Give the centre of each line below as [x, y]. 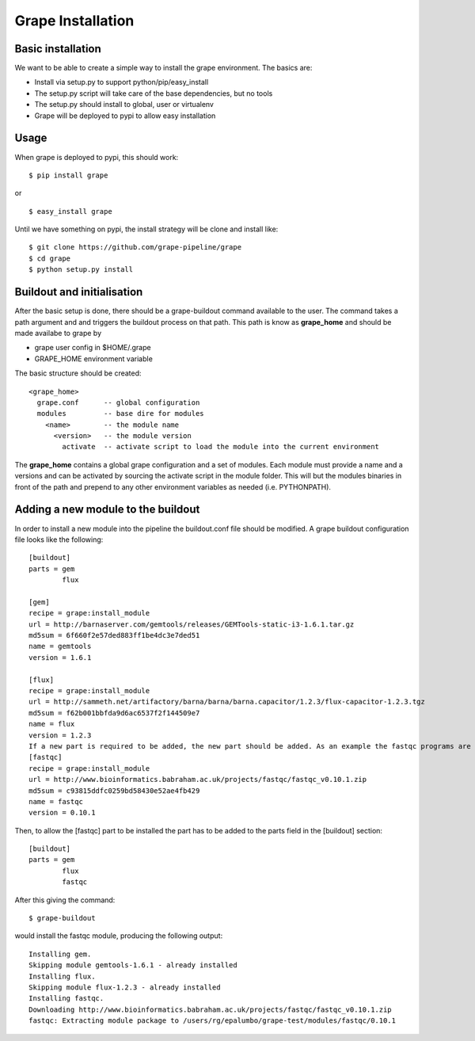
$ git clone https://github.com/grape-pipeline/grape [135, 247]
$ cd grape [50, 258]
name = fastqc [56, 801]
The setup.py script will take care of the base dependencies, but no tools [154, 93]
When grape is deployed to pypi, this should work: [97, 157]
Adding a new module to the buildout [107, 510]
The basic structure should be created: [78, 373]
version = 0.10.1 [62, 813]
